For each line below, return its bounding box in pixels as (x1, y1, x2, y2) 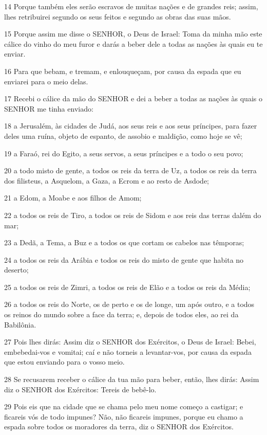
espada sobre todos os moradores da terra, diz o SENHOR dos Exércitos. (4, 421, 234, 432)
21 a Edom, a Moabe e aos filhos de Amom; (4, 192, 142, 203)
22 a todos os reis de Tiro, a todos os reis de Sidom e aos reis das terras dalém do (4, 209, 261, 220)
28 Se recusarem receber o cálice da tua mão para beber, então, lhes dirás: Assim (4, 374, 259, 385)
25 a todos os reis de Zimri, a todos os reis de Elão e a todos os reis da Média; (4, 281, 251, 292)
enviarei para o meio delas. (4, 76, 88, 86)
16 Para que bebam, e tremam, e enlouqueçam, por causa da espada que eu (4, 65, 241, 76)
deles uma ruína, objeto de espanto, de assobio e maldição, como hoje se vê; (4, 130, 242, 141)
